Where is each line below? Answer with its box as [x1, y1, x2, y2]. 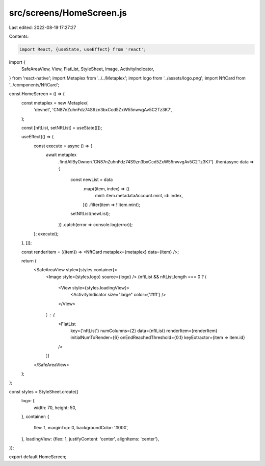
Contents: [9, 33, 29, 39]
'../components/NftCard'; [9, 82, 60, 88]
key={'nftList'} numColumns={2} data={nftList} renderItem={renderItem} [70, 328, 218, 334]
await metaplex [46, 152, 77, 158]
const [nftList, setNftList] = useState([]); [21, 125, 103, 131]
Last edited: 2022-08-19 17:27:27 [9, 25, 76, 30]
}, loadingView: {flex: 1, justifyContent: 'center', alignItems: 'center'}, [21, 436, 159, 441]
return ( [21, 258, 37, 263]
